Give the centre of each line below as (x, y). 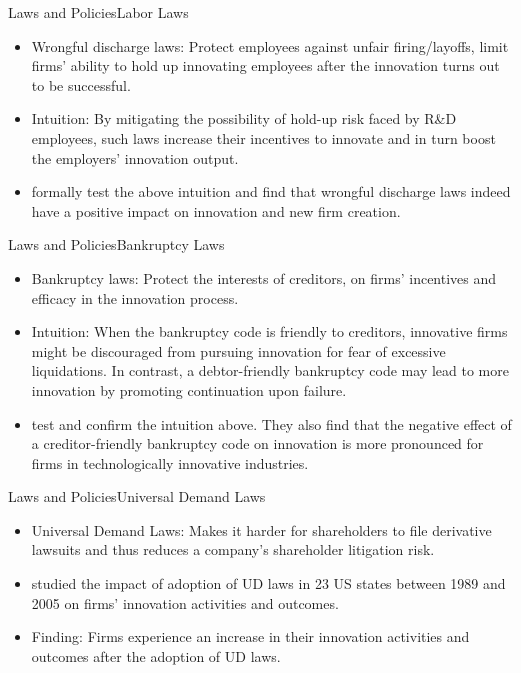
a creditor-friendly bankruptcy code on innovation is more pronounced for (257, 443)
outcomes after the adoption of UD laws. (156, 655)
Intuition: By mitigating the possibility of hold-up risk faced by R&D (244, 118)
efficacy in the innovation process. (135, 297)
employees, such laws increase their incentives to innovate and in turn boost (263, 137)
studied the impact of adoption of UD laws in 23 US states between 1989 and (268, 583)
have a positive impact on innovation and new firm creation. (216, 210)
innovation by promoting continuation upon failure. (189, 389)
